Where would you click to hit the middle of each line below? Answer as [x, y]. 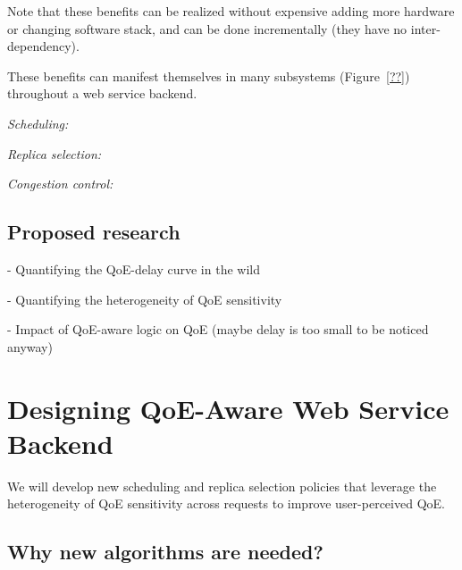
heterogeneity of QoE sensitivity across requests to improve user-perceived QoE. [226, 503]
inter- [425, 28]
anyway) [30, 346]
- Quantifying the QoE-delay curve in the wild [134, 268]
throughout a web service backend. [102, 93]
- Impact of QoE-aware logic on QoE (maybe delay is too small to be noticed [218, 329]
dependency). [43, 46]
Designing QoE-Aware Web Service [228, 408]
